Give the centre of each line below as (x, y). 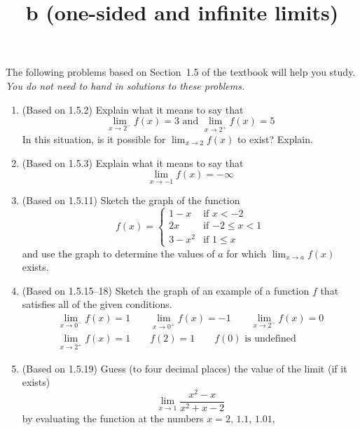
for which (247, 253)
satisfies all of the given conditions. (97, 304)
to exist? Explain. (275, 139)
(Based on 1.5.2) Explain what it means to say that (133, 109)
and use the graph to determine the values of (118, 253)
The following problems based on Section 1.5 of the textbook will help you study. (181, 72)
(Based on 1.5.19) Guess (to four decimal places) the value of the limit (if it (185, 368)
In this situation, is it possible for (94, 139)
